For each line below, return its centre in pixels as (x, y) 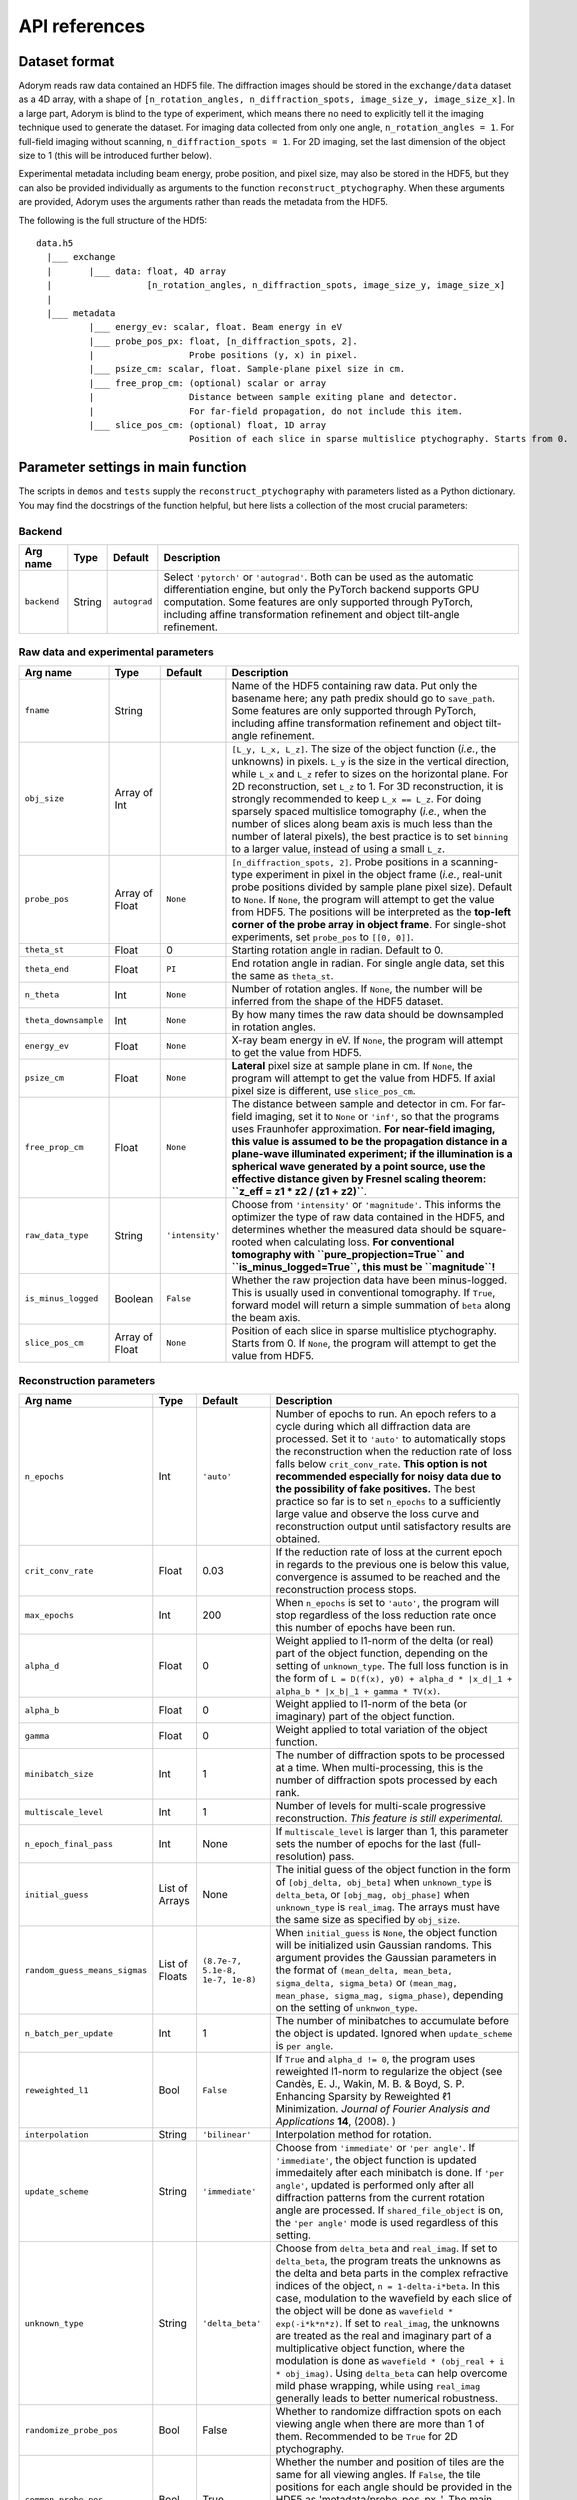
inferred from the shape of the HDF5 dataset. (337, 1001)
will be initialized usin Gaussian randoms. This (383, 1945)
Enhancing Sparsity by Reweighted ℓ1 (363, 2097)
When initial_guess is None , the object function (386, 1933)
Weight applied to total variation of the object (382, 1730)
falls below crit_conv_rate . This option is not (381, 1464)
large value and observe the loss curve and (377, 1514)
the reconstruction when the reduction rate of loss (393, 1452)
